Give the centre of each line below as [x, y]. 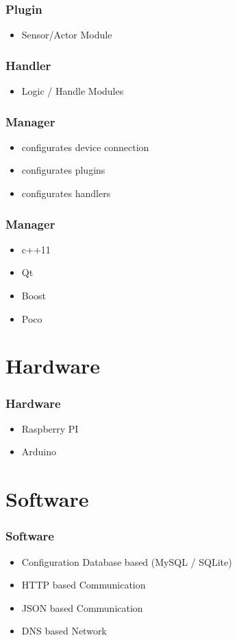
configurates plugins [63, 170]
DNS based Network [64, 631]
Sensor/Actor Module [67, 35]
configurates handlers [66, 193]
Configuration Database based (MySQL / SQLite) [127, 561]
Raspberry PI [50, 428]
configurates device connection [85, 147]
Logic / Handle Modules [73, 91]
